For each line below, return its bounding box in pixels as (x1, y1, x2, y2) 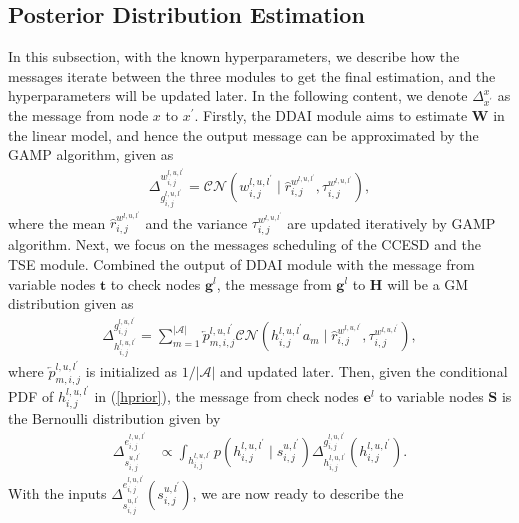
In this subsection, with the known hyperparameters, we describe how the (8, 46, 460, 67)
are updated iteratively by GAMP (287, 212, 496, 233)
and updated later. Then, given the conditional (220, 360, 508, 381)
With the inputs (8, 482, 107, 503)
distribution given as (8, 293, 134, 314)
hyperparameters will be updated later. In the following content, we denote (8, 85, 468, 106)
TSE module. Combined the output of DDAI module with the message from (8, 253, 475, 274)
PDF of (8, 386, 54, 407)
